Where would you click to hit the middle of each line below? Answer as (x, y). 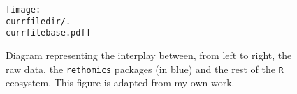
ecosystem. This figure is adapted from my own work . (120, 83)
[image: (23, 10)
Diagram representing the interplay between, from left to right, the (149, 55)
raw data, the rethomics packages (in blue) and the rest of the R (145, 69)
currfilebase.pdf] (48, 33)
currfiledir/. (38, 21)
